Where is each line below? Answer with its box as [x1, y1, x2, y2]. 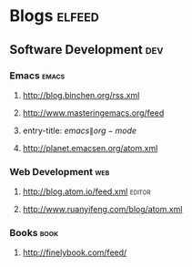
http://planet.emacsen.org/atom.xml [22, 142, 158, 153]
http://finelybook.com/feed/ [22, 247, 127, 258]
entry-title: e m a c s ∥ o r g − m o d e [22, 125, 137, 136]
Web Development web [9, 165, 110, 178]
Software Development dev [9, 42, 164, 57]
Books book [9, 227, 59, 240]
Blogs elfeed [9, 5, 100, 26]
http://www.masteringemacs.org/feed [22, 107, 165, 118]
